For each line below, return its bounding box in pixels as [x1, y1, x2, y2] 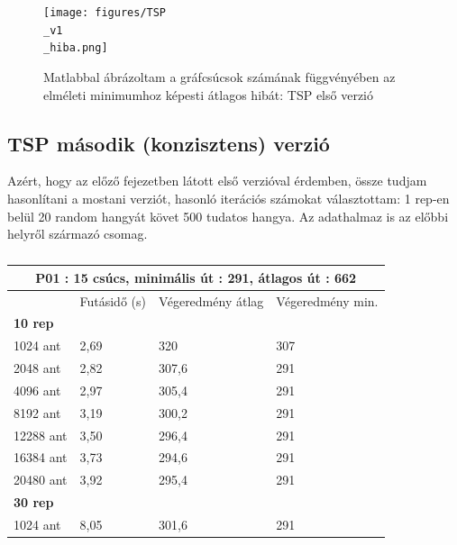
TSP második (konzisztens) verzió [7, 129, 330, 157]
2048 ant [14, 359, 61, 377]
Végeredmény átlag [158, 291, 264, 310]
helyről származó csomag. [7, 224, 148, 243]
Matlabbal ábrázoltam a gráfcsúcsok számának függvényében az [43, 67, 396, 86]
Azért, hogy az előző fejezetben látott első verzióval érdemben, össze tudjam [7, 171, 427, 190]
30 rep [14, 493, 54, 512]
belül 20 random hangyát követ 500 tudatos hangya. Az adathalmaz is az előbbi [7, 206, 449, 225]
